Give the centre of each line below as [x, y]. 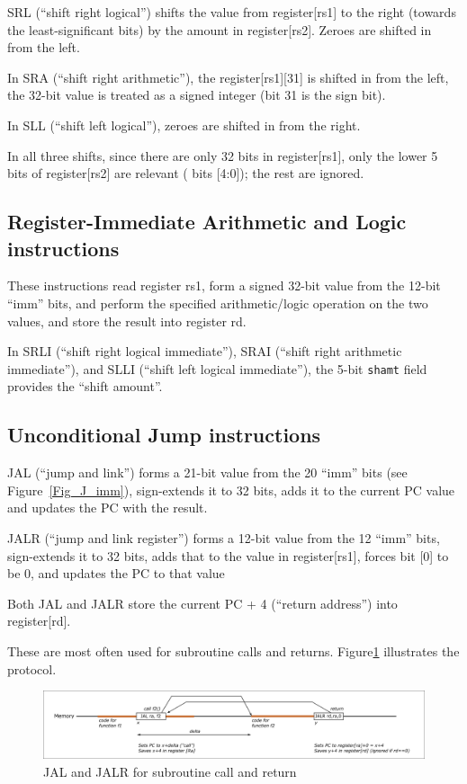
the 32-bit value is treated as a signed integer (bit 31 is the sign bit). [197, 95]
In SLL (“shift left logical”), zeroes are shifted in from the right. [184, 125]
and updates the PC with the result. [108, 508]
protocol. [32, 668]
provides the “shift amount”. [85, 386]
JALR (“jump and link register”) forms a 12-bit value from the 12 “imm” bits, [224, 537]
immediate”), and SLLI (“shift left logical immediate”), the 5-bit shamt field [217, 368]
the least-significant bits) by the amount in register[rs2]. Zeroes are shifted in [220, 29]
